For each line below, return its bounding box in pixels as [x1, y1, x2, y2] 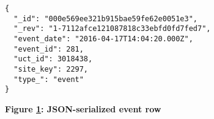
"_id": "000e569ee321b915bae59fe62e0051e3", [13, 14, 197, 23]
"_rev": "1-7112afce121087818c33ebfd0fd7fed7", [13, 24, 211, 33]
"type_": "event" [13, 75, 84, 84]
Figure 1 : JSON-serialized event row [5, 102, 161, 115]
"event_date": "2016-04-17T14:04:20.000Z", [13, 34, 193, 43]
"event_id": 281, [13, 44, 84, 53]
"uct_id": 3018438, [13, 55, 93, 64]
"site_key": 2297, [13, 64, 89, 73]
